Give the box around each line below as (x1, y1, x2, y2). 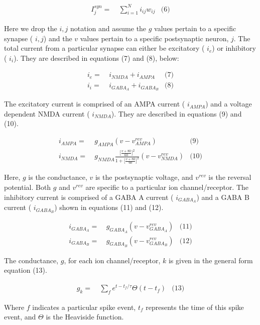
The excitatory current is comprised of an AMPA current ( (4, 98, 185, 109)
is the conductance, (28, 172, 87, 182)
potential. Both (4, 181, 51, 192)
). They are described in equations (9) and (111, 108, 242, 119)
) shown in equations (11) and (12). (54, 202, 164, 212)
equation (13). (4, 265, 47, 275)
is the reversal (208, 172, 251, 182)
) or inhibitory (212, 43, 256, 53)
